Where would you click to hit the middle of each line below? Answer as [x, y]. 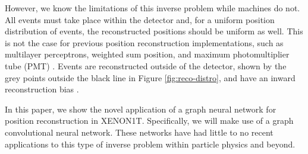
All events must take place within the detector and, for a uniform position [140, 19]
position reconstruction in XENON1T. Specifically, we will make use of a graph [149, 121]
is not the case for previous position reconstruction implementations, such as [144, 42]
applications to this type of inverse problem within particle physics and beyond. [150, 144]
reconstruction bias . [42, 89]
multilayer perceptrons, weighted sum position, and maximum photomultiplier [147, 54]
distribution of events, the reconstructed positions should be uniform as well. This [154, 31]
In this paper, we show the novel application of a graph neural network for [141, 109]
